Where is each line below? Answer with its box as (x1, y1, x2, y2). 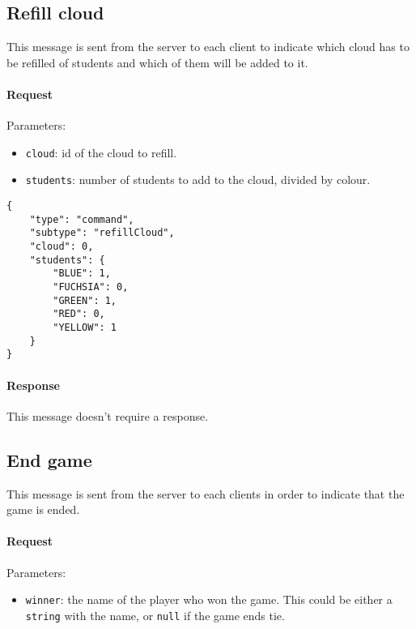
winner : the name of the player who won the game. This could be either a (25, 591, 393, 608)
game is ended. (6, 501, 80, 518)
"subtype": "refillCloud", (29, 227, 175, 239)
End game (6, 447, 92, 472)
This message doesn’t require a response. (6, 407, 209, 424)
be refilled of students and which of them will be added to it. (6, 53, 308, 71)
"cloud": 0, (29, 241, 94, 253)
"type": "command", (29, 213, 134, 225)
